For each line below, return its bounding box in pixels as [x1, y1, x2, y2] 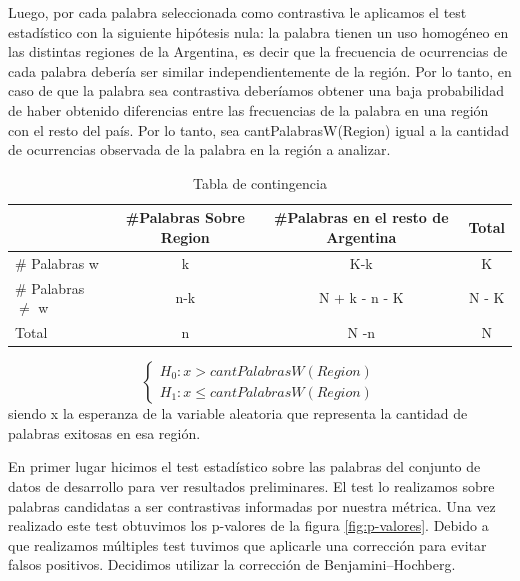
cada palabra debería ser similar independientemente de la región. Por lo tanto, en [8, 60, 512, 81]
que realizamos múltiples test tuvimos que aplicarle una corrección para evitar [8, 534, 487, 555]
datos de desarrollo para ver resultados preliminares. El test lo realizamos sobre [8, 475, 495, 496]
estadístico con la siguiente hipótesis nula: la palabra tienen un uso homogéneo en [8, 21, 509, 42]
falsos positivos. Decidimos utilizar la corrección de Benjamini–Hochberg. [8, 554, 456, 575]
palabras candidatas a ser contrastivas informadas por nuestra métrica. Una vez [8, 495, 496, 516]
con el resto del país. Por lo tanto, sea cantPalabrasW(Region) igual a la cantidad [8, 119, 510, 140]
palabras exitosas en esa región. [8, 422, 201, 443]
